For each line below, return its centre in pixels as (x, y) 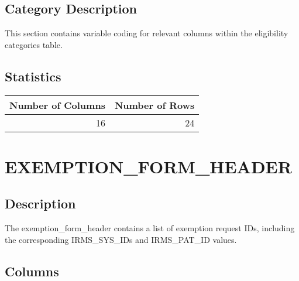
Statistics (33, 76)
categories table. (34, 44)
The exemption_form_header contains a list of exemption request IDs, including (150, 228)
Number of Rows (154, 105)
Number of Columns (57, 105)
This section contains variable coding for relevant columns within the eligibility (147, 33)
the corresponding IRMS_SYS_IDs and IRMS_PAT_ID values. (121, 239)
